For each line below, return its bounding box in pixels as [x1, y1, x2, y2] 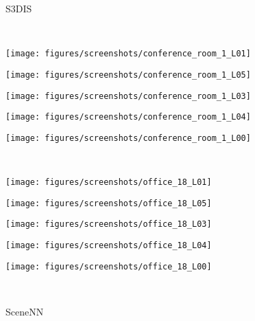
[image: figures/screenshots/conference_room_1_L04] [5, 112, 251, 122]
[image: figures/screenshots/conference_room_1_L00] [5, 133, 251, 143]
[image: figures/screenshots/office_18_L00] [5, 261, 212, 272]
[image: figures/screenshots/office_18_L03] [5, 219, 212, 230]
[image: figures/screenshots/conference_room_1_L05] [5, 69, 251, 80]
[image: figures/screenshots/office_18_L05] [5, 198, 212, 208]
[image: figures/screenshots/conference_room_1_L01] [5, 49, 251, 59]
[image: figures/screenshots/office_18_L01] [5, 177, 212, 188]
